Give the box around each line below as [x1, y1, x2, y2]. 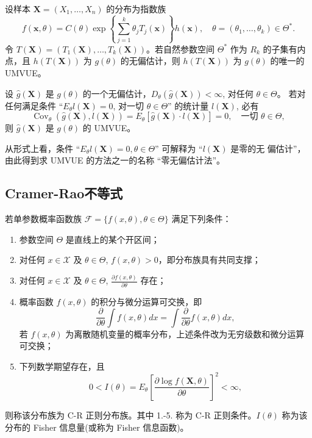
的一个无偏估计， [82, 87, 151, 99]
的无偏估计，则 [120, 54, 180, 67]
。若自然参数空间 [146, 42, 215, 55]
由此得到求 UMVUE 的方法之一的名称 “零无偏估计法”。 [5, 154, 225, 167]
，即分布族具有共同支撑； [158, 253, 261, 266]
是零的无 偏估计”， [230, 142, 306, 154]
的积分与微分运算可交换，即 [91, 295, 202, 307]
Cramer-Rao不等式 [5, 184, 123, 203]
